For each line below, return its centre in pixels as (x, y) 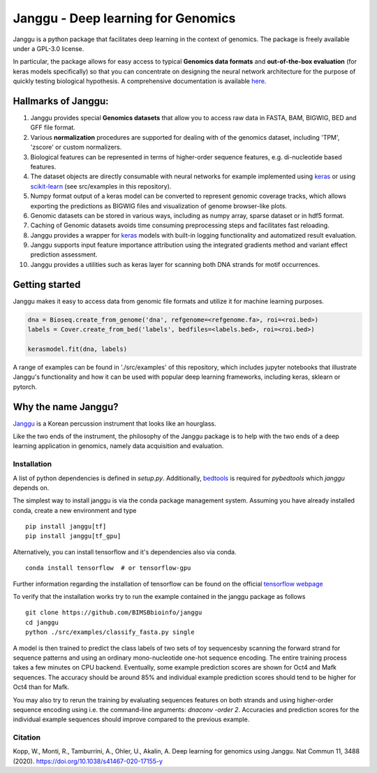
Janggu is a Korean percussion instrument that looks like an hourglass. (114, 424)
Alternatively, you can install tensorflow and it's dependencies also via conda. (125, 551)
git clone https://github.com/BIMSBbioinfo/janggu (114, 613)
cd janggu (42, 622)
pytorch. (25, 386)
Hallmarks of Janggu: (61, 101)
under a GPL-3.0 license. (49, 48)
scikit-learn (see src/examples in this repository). (101, 186)
